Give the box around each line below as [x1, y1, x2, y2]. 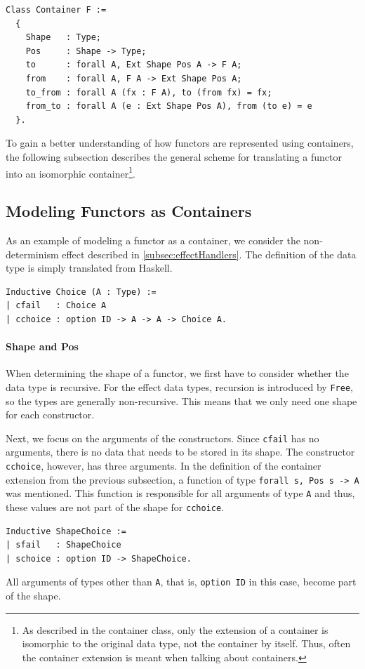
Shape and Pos [6, 339, 79, 354]
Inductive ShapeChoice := [6, 526, 126, 536]
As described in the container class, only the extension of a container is [22, 622, 328, 637]
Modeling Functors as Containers [6, 200, 252, 222]
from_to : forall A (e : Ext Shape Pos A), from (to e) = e [25, 101, 312, 112]
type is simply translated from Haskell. [6, 260, 173, 275]
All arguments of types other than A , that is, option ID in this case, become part [6, 574, 357, 589]
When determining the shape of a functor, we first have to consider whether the [6, 366, 349, 380]
